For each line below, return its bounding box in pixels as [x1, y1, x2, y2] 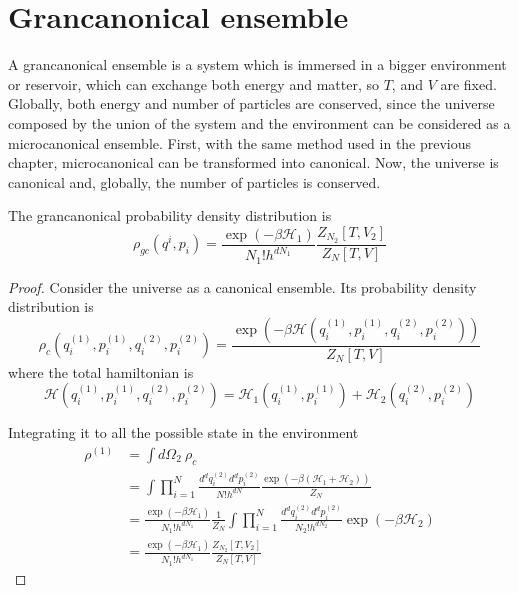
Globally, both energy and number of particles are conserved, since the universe [8, 93, 495, 114]
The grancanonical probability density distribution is [8, 205, 332, 226]
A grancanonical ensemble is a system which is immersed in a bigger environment [8, 54, 507, 75]
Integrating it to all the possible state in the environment [8, 422, 359, 443]
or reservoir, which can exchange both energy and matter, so [8, 73, 379, 94]
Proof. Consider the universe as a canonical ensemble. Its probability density [8, 276, 477, 297]
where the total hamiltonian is [8, 361, 194, 382]
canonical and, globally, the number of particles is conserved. [8, 171, 381, 192]
